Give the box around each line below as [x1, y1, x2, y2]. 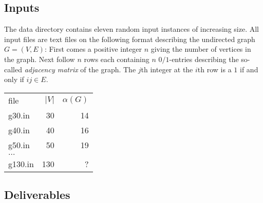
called [4, 64, 22, 74]
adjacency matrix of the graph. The [24, 64, 136, 74]
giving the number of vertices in [151, 44, 251, 54]
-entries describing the [169, 53, 239, 64]
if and [240, 64, 258, 74]
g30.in [8, 109, 30, 121]
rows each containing [84, 53, 149, 64]
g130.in [8, 157, 34, 170]
